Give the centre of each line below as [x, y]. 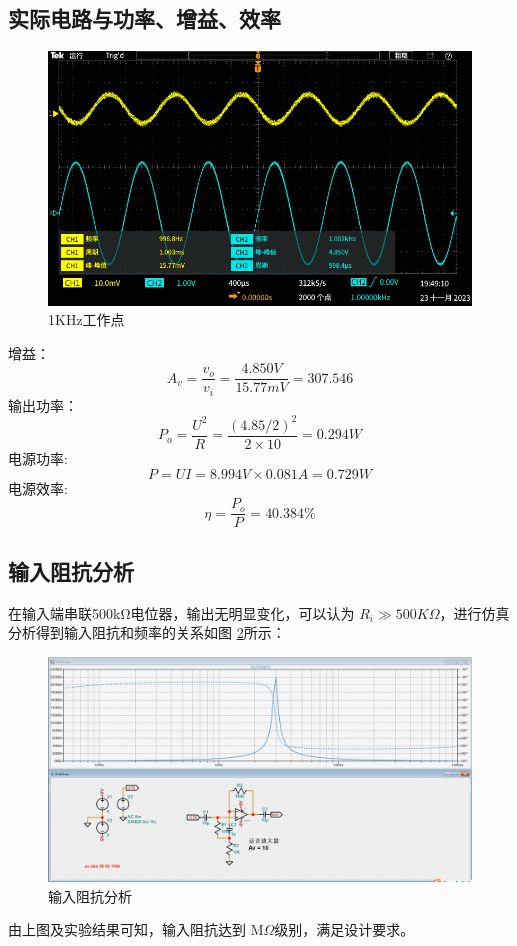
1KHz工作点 [86, 319]
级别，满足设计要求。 [344, 929]
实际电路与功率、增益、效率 [144, 18]
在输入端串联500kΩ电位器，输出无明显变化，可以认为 [181, 612]
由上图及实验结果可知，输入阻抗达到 [127, 929]
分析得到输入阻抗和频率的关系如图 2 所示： [147, 632]
